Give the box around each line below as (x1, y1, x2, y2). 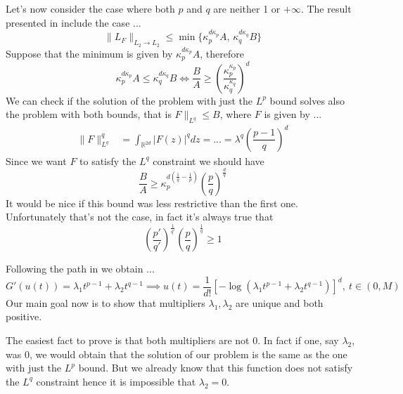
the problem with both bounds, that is (6, 107, 172, 122)
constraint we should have (153, 153, 264, 168)
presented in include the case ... (6, 15, 141, 29)
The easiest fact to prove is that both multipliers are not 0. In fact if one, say (6, 332, 339, 347)
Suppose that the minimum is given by (6, 46, 173, 60)
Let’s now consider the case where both (6, 1, 175, 15)
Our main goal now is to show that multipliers (6, 295, 205, 310)
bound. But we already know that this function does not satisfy (78, 360, 353, 375)
